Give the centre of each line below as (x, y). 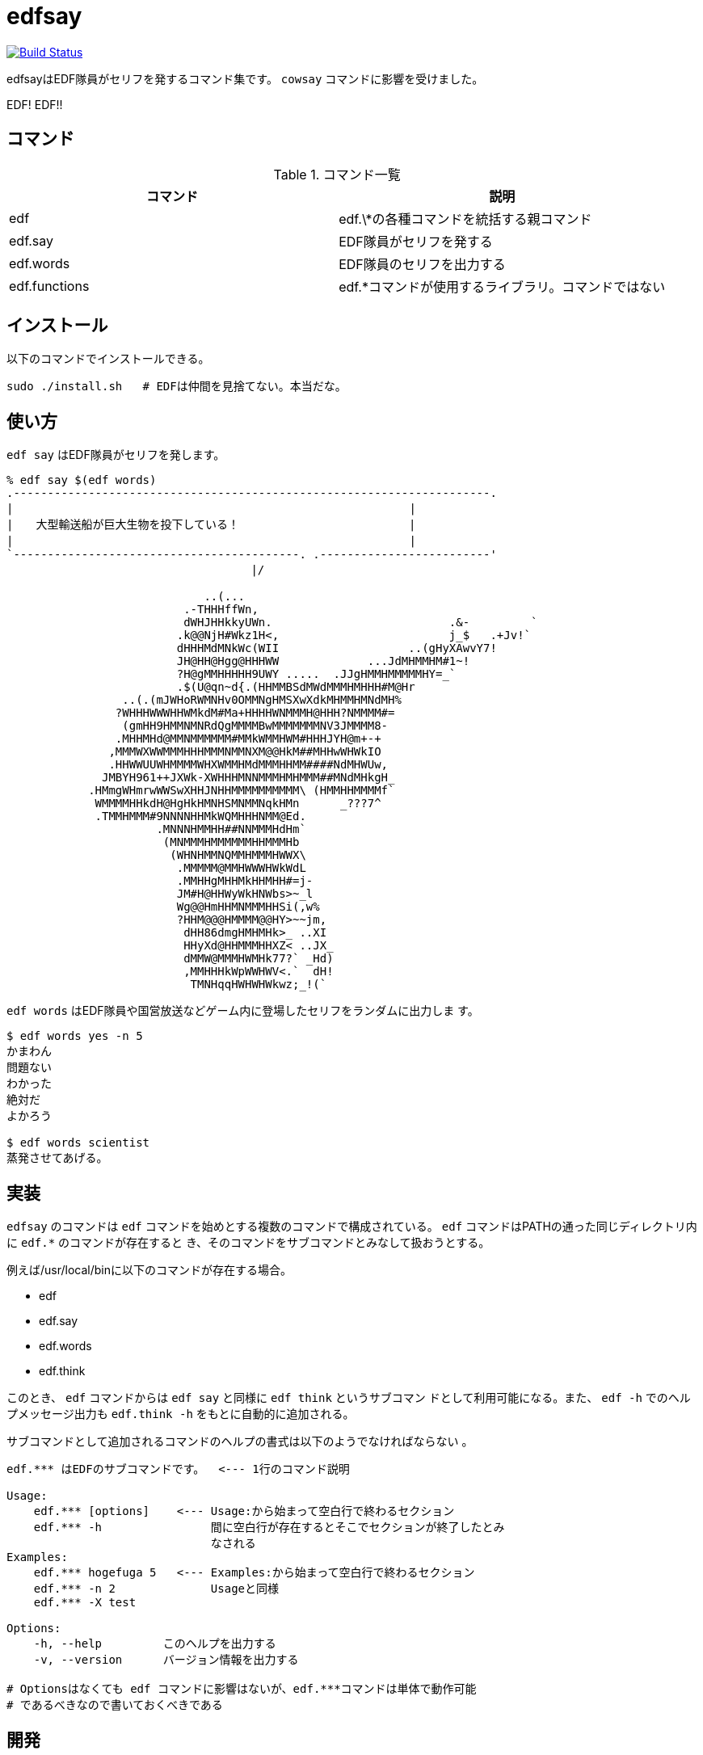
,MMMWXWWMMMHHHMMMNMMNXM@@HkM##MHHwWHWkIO (245, 752)
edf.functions (49, 286)
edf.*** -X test (85, 1603)
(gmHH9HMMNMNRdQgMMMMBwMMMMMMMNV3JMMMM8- (255, 726)
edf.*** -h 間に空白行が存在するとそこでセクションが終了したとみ (269, 1528)
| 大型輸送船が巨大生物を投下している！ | (211, 525)
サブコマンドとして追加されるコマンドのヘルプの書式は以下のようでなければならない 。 (240, 1441)
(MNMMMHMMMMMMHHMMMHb (231, 842)
